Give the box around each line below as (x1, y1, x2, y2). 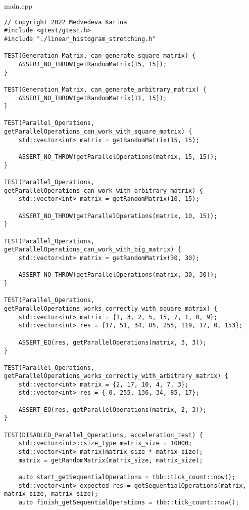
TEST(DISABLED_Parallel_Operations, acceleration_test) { (4, 431, 203, 439)
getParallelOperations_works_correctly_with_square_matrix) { (4, 305, 218, 312)
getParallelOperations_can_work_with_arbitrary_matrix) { (4, 187, 203, 194)
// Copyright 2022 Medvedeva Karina (4, 18, 127, 26)
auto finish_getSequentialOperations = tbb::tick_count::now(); (18, 499, 239, 506)
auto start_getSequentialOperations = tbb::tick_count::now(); (18, 474, 236, 481)
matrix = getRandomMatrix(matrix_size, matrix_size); (18, 456, 203, 464)
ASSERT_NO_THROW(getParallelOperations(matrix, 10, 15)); (18, 212, 218, 220)
